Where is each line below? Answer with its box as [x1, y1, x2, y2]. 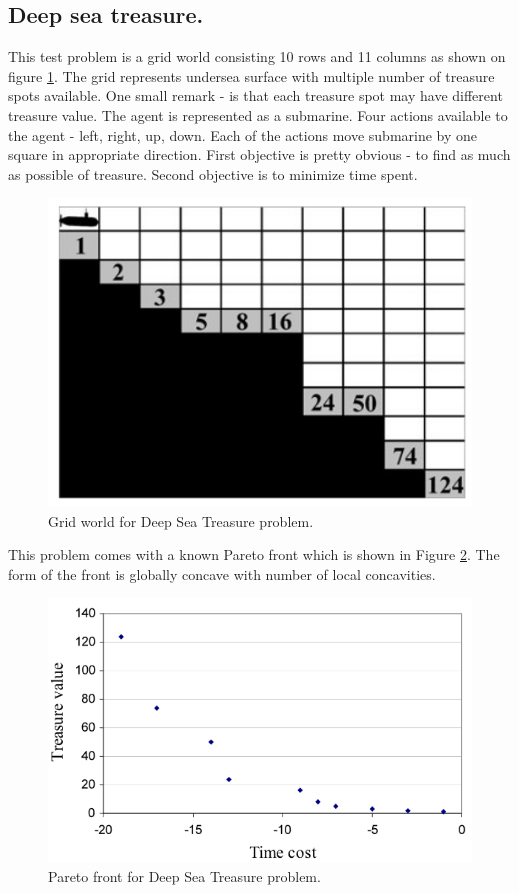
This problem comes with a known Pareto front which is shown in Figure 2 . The [8, 544, 500, 565]
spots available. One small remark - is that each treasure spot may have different [8, 85, 503, 106]
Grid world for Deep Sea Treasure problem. [48, 510, 314, 531]
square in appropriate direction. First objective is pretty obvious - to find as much [8, 144, 511, 165]
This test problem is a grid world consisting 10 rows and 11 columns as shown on [8, 46, 506, 67]
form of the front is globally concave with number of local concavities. [8, 563, 436, 584]
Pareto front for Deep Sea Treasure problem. [48, 866, 321, 887]
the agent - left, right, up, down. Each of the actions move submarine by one [8, 124, 478, 145]
